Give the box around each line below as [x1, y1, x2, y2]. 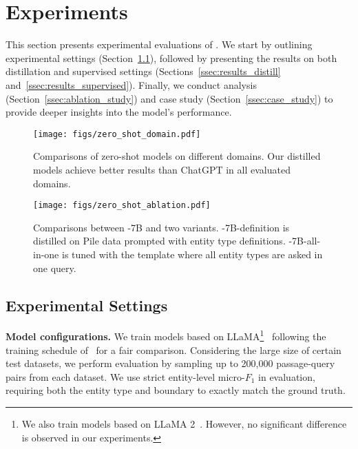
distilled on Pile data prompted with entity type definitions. [33, 233, 286, 248]
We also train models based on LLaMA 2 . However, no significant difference [21, 416, 347, 430]
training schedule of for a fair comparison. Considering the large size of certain [6, 342, 341, 357]
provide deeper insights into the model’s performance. [6, 105, 232, 119]
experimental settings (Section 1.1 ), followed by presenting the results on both [6, 50, 337, 65]
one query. [33, 260, 76, 275]
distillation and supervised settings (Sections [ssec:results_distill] [6, 64, 281, 79]
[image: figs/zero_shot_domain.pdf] [33, 129, 201, 139]
